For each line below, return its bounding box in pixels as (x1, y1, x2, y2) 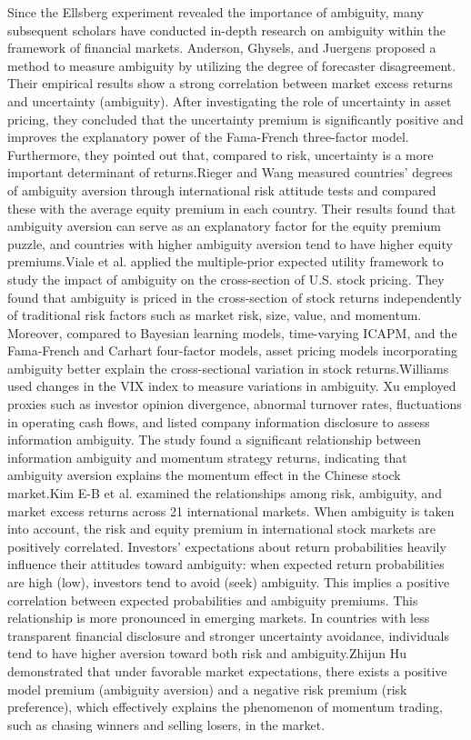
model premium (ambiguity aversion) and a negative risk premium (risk (7, 679, 407, 698)
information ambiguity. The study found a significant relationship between (7, 430, 421, 449)
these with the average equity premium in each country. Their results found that (7, 198, 456, 217)
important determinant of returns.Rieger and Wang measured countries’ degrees (7, 163, 453, 182)
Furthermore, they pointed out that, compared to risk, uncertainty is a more (7, 145, 434, 164)
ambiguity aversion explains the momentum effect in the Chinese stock (7, 465, 401, 485)
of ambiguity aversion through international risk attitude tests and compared (7, 180, 436, 199)
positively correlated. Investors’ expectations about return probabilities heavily (7, 536, 446, 555)
